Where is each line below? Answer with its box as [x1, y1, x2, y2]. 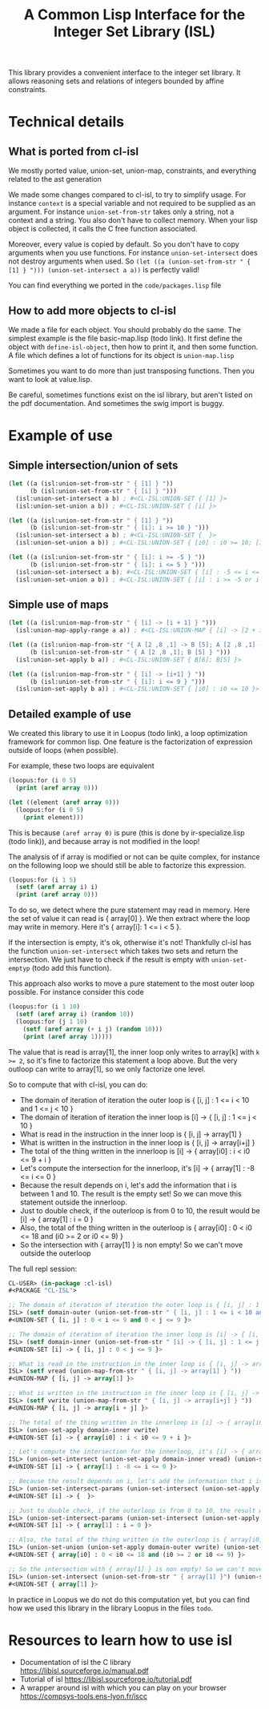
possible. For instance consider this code [8, 987, 144, 997]
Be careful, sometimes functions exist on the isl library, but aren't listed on [8, 390, 253, 400]
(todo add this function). [31, 963, 112, 973]
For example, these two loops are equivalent [8, 761, 155, 770]
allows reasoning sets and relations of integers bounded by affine [8, 76, 224, 86]
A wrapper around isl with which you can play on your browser [19, 1683, 227, 1693]
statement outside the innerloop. [19, 1197, 128, 1207]
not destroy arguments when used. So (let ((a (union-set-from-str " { [8, 256, 251, 266]
